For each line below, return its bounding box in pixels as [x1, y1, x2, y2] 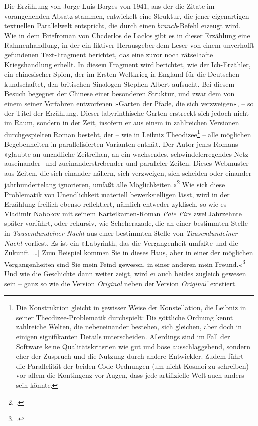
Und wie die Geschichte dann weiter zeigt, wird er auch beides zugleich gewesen [4, 268, 246, 278]
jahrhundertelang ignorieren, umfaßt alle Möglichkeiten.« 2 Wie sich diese [4, 178, 225, 189]
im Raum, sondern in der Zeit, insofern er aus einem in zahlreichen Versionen [4, 117, 239, 128]
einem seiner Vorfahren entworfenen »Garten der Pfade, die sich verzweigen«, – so [4, 98, 254, 108]
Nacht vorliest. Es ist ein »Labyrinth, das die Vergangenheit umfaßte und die [4, 237, 238, 248]
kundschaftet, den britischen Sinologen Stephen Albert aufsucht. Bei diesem [4, 78, 235, 89]
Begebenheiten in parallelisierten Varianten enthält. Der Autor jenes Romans [4, 138, 238, 149]
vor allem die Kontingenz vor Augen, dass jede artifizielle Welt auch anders [16, 370, 244, 380]
